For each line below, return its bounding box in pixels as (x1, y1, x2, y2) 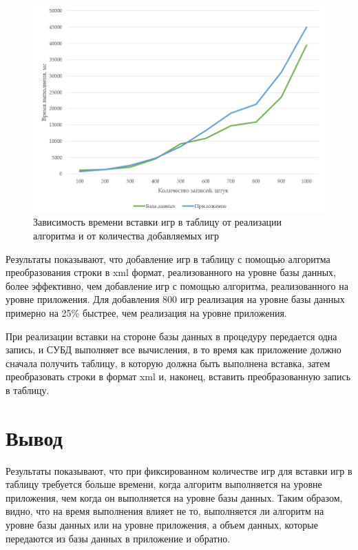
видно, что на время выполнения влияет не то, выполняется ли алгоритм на (6, 504, 324, 518)
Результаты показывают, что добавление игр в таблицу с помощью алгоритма (6, 251, 330, 266)
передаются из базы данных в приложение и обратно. (6, 531, 231, 545)
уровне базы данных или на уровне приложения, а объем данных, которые (6, 518, 318, 532)
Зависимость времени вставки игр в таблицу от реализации (33, 215, 282, 229)
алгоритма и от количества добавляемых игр (33, 228, 220, 242)
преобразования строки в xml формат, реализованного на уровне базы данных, (6, 265, 336, 279)
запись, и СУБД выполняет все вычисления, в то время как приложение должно (6, 342, 341, 357)
